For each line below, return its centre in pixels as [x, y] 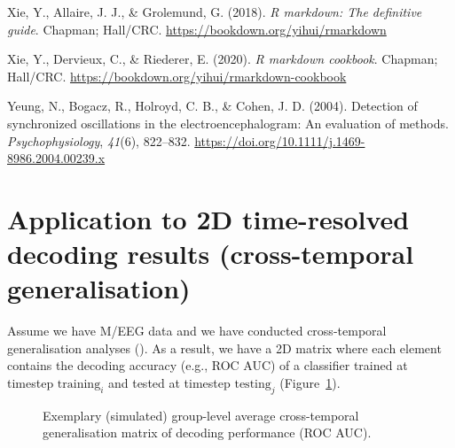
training [79, 385]
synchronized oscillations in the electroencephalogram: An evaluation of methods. [228, 123]
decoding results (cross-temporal [211, 254]
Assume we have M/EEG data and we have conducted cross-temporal [197, 331]
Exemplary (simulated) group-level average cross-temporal [201, 415]
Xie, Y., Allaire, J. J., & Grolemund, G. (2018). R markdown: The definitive [215, 12]
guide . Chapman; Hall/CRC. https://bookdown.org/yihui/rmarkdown [197, 29]
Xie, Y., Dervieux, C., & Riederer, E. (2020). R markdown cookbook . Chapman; [223, 59]
